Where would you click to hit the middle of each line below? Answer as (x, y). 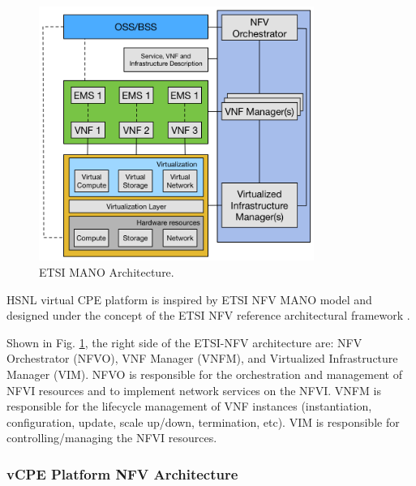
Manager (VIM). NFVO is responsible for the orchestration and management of (204, 374)
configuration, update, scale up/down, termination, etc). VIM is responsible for (203, 421)
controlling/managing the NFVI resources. (112, 438)
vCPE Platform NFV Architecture (122, 473)
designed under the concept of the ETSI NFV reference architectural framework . (208, 315)
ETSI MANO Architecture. (107, 271)
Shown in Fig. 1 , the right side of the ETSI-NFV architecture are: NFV (184, 342)
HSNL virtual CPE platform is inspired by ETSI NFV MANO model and (189, 299)
